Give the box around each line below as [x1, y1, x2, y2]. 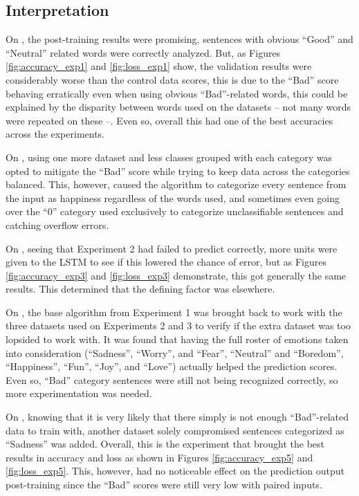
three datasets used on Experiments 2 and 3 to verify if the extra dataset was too [6, 318, 351, 333]
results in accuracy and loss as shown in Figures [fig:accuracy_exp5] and [6, 450, 313, 464]
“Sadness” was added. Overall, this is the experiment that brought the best [6, 437, 325, 451]
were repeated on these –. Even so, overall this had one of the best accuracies [6, 113, 333, 127]
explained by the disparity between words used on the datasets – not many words [6, 100, 351, 114]
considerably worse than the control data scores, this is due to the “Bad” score [6, 72, 339, 86]
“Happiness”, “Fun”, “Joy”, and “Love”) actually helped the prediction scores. [6, 359, 338, 374]
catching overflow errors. [6, 217, 109, 232]
